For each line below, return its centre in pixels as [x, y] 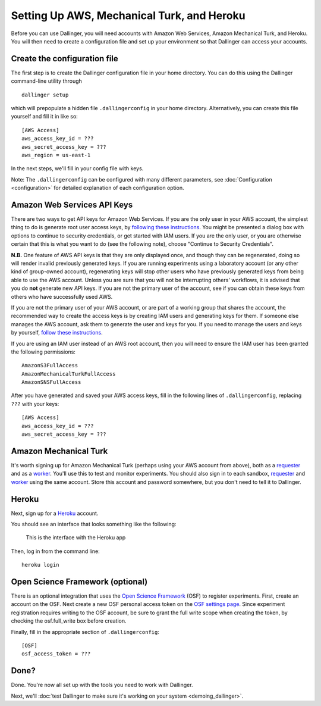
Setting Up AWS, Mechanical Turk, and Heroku [128, 15]
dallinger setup [45, 95]
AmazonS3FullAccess [50, 366]
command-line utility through [47, 81]
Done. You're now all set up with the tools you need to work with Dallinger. [102, 685]
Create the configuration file [64, 59]
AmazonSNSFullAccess [51, 382]
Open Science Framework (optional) [79, 582]
